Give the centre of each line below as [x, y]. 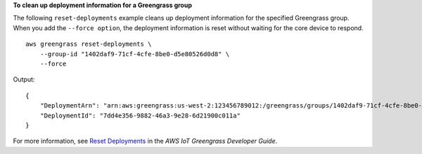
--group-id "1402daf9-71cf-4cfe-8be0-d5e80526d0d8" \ [135, 54]
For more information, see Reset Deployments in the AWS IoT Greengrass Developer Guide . [145, 141]
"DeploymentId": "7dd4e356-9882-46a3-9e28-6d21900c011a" [140, 115]
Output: [24, 79]
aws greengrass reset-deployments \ [89, 44]
